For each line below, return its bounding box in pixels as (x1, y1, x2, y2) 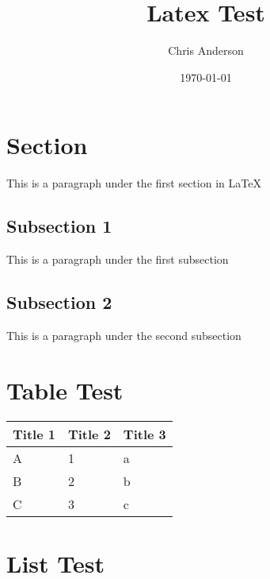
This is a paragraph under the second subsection (6, 326, 241, 343)
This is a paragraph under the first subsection (6, 251, 229, 268)
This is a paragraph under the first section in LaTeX (6, 175, 261, 191)
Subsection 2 (6, 290, 112, 315)
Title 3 (123, 424, 166, 443)
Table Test (6, 373, 124, 406)
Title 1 (13, 424, 55, 443)
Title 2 (67, 424, 111, 443)
